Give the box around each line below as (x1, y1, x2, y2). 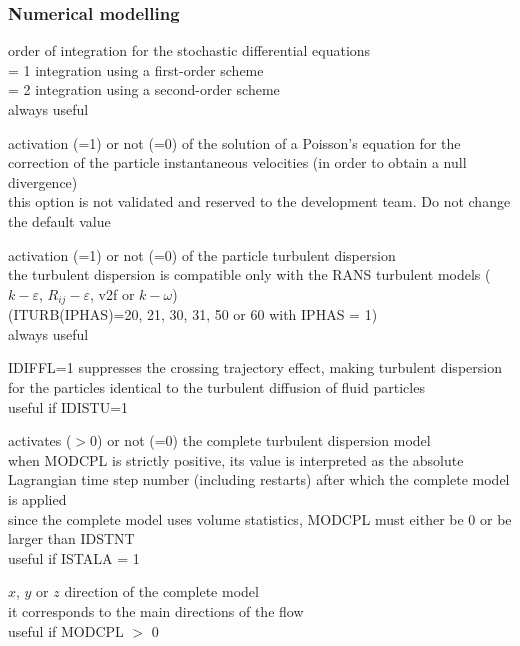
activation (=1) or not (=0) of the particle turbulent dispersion (8, 244, 396, 265)
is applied (8, 488, 67, 509)
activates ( (8, 430, 72, 451)
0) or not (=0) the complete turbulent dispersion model (90, 430, 431, 451)
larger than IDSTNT (8, 528, 135, 549)
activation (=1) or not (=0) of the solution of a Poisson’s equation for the (8, 132, 461, 153)
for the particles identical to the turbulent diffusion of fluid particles (8, 376, 425, 397)
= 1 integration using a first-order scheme (8, 59, 264, 80)
